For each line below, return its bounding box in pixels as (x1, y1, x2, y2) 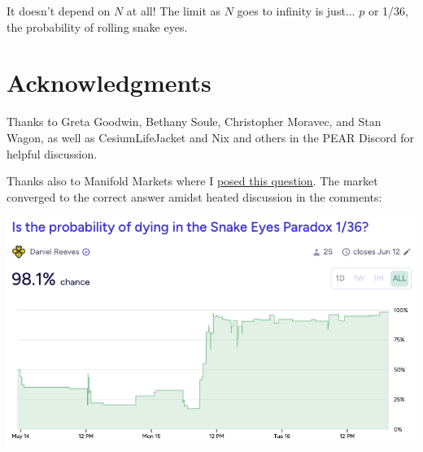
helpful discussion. (7, 145, 98, 162)
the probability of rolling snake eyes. (7, 18, 188, 35)
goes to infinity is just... (237, 2, 355, 19)
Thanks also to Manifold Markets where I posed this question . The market (7, 172, 378, 189)
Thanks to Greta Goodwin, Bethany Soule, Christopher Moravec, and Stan (7, 113, 382, 130)
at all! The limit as (126, 2, 221, 19)
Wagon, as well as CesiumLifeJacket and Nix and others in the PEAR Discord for (7, 128, 414, 146)
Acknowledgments (7, 66, 211, 99)
